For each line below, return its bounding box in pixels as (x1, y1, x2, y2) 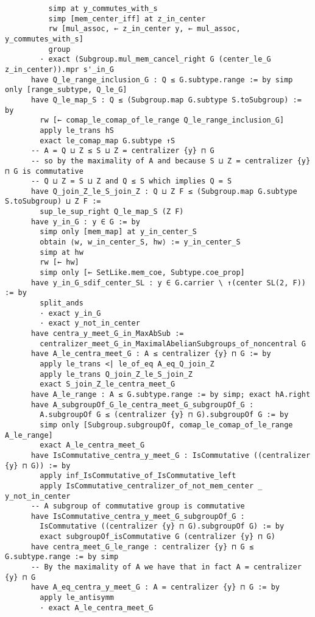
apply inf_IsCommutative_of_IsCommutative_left (40, 471, 236, 480)
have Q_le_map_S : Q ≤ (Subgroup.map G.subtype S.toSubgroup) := (30, 95, 302, 104)
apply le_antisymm (40, 593, 114, 602)
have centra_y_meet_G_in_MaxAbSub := (30, 329, 184, 338)
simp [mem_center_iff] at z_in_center (48, 14, 206, 23)
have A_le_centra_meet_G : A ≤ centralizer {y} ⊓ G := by (30, 349, 271, 358)
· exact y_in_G (40, 308, 101, 318)
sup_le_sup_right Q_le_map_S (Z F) (40, 207, 184, 216)
